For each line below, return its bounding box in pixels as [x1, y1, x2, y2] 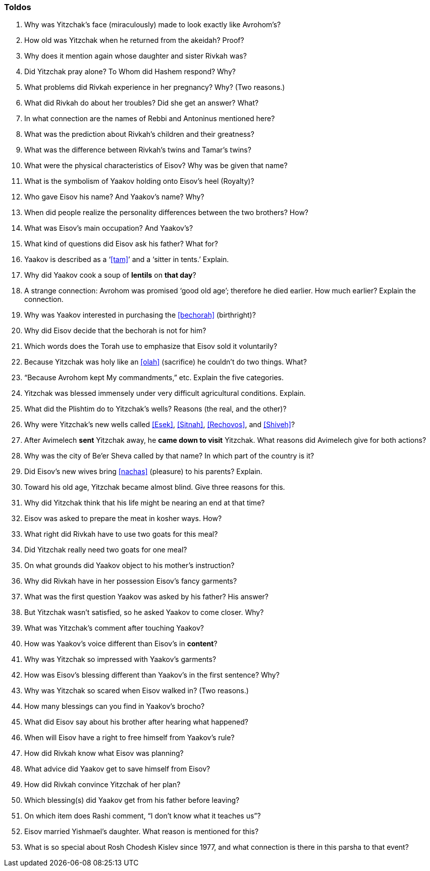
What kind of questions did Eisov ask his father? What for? [24, 239, 218, 248]
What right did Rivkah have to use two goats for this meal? [24, 530, 218, 539]
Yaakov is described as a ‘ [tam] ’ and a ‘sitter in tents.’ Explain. [24, 255, 229, 264]
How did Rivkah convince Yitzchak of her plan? [24, 780, 181, 789]
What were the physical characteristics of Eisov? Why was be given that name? [24, 161, 288, 170]
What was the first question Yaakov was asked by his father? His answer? [24, 592, 268, 601]
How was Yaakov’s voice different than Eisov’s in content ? [24, 639, 218, 648]
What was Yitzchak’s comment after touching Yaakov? [24, 624, 204, 633]
